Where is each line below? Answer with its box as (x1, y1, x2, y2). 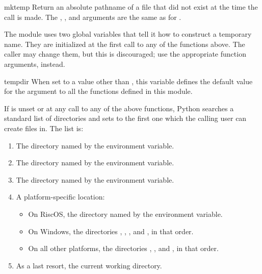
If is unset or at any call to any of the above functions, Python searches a (4, 103, 234, 113)
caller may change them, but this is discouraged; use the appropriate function (4, 48, 246, 59)
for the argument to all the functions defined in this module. (4, 86, 193, 96)
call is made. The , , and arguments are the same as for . (4, 11, 181, 22)
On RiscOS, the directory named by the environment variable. (28, 208, 223, 219)
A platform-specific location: (16, 191, 105, 202)
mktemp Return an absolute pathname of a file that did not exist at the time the (4, 2, 258, 12)
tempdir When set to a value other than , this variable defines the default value (4, 76, 253, 86)
